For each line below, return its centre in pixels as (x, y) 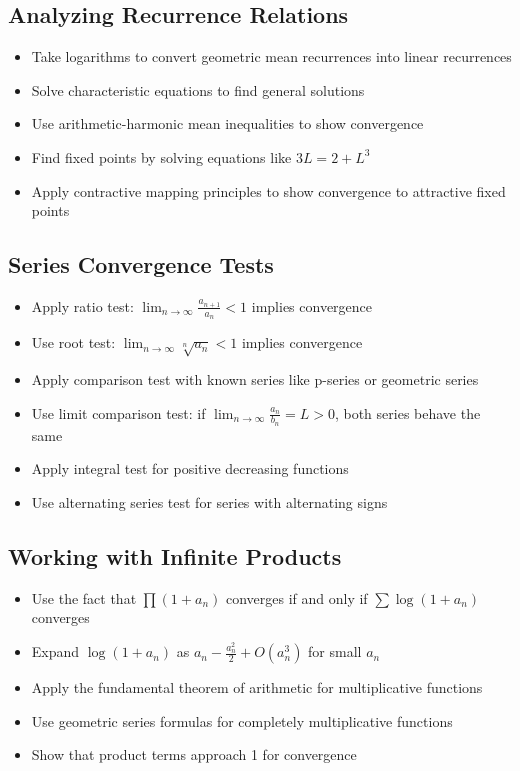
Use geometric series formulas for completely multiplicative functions (242, 720)
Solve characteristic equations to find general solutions (198, 89)
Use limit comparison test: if (118, 412)
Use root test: (73, 342)
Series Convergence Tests (141, 264)
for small (335, 651)
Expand (55, 651)
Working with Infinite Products (175, 555)
